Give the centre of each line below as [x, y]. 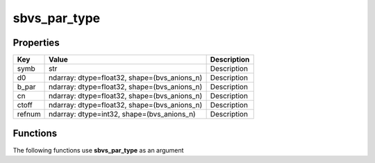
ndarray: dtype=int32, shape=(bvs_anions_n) [122, 114]
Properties [36, 43]
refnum [29, 114]
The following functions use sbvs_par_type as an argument [98, 150]
